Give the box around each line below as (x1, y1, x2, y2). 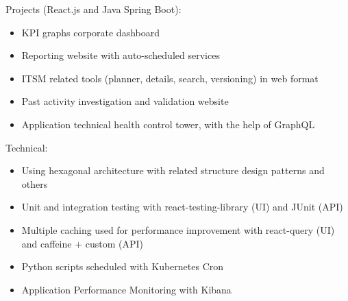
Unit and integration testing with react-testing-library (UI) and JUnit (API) (21, 200, 343, 214)
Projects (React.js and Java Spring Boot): (5, 2, 182, 16)
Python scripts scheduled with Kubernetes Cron (21, 259, 224, 274)
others (21, 176, 48, 191)
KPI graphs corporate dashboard (21, 25, 160, 39)
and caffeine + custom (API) (21, 236, 143, 250)
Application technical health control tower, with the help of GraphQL (21, 117, 315, 131)
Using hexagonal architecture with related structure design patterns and (21, 163, 325, 178)
